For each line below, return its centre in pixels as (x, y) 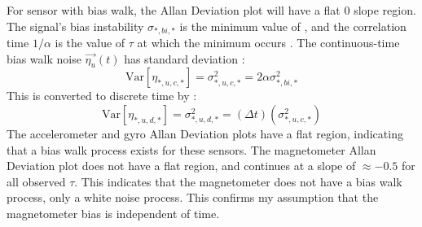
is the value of (90, 43)
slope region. (385, 10)
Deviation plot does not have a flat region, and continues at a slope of (181, 166)
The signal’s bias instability (75, 26)
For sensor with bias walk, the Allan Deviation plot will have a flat (174, 10)
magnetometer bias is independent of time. (113, 213)
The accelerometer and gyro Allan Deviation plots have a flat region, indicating (205, 134)
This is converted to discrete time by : (102, 96)
